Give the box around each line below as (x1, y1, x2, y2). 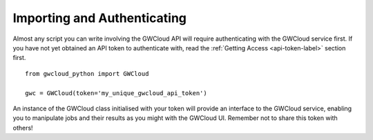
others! (12, 123, 34, 132)
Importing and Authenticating (12, 10, 186, 26)
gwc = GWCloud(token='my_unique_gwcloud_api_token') (25, 89, 207, 97)
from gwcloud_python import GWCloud (25, 70, 149, 77)
